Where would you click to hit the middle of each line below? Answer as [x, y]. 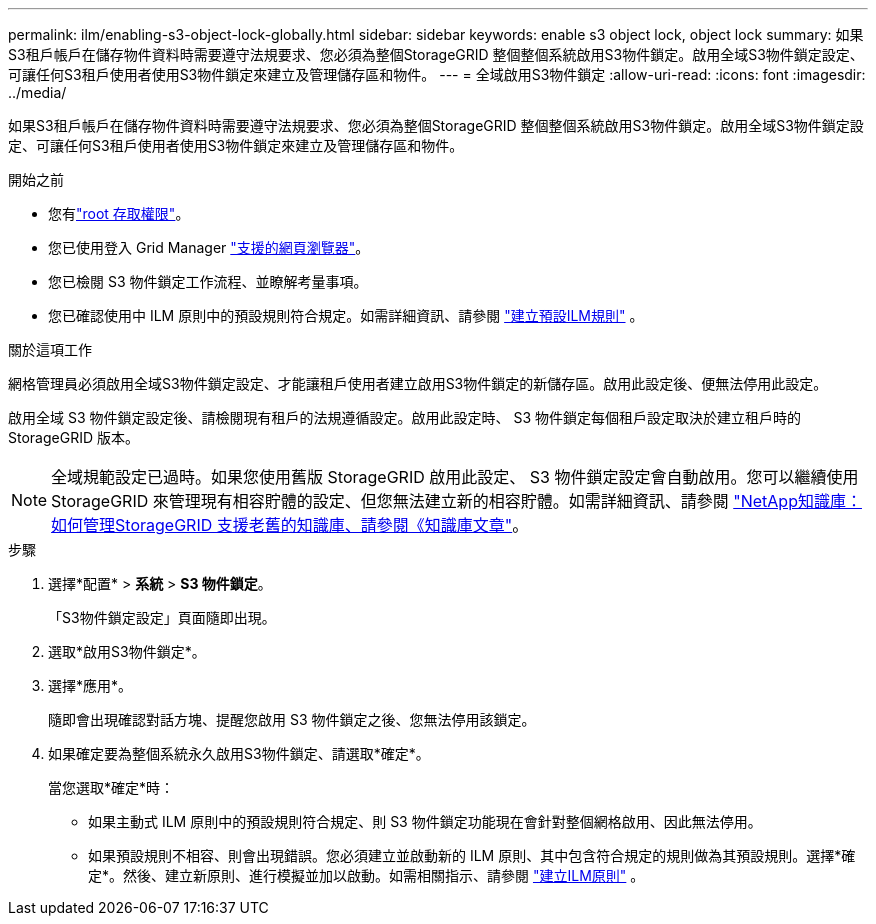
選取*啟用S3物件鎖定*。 [127, 651]
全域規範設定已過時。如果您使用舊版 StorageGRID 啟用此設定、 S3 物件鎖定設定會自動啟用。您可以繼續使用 [455, 477]
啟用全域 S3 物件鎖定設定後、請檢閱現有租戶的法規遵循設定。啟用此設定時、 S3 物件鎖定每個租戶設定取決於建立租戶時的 [405, 417]
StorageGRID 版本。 [73, 437]
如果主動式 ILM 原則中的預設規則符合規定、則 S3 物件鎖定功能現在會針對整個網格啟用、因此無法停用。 [425, 821]
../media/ [37, 92]
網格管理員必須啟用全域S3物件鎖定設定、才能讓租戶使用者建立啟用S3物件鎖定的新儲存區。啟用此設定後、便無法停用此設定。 [418, 383]
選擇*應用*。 [90, 685]
